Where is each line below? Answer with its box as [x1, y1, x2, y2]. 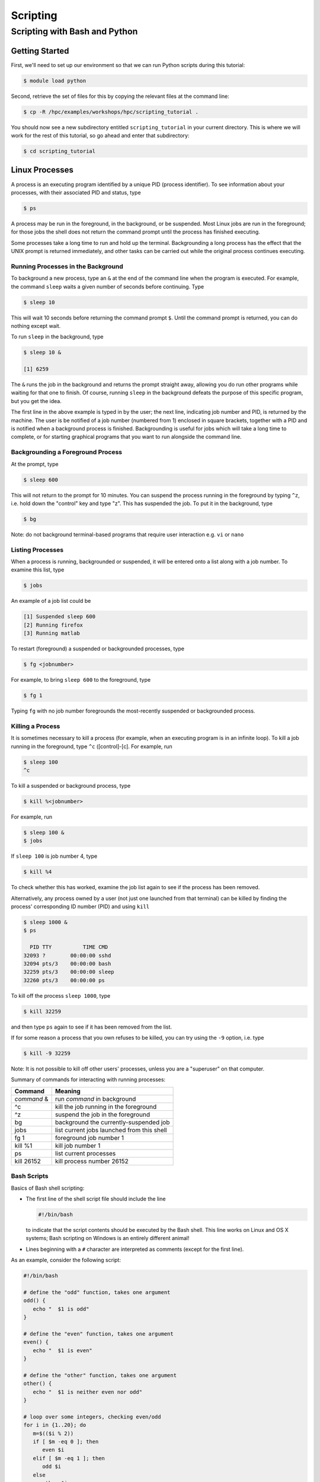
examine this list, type [11, 566, 65, 573]
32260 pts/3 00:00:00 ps [23, 977, 105, 983]
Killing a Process [11, 722, 60, 730]
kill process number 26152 [55, 1157, 129, 1165]
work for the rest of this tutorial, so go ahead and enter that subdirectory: [11, 132, 190, 139]
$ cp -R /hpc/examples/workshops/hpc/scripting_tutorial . [23, 108, 199, 115]
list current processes [55, 1149, 116, 1157]
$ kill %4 [23, 868, 52, 876]
